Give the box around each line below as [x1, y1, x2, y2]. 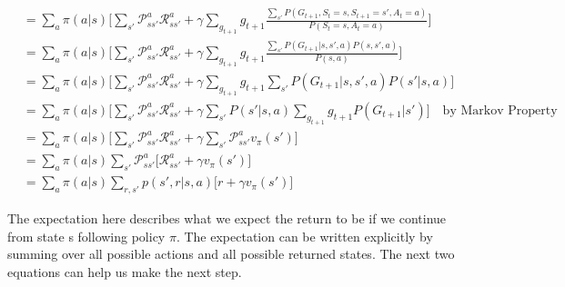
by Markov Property [442, 104, 558, 117]
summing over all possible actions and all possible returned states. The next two [7, 244, 455, 263]
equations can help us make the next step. [7, 262, 242, 281]
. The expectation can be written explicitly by [176, 226, 433, 245]
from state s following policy [7, 226, 166, 245]
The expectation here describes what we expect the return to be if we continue [7, 209, 447, 228]
